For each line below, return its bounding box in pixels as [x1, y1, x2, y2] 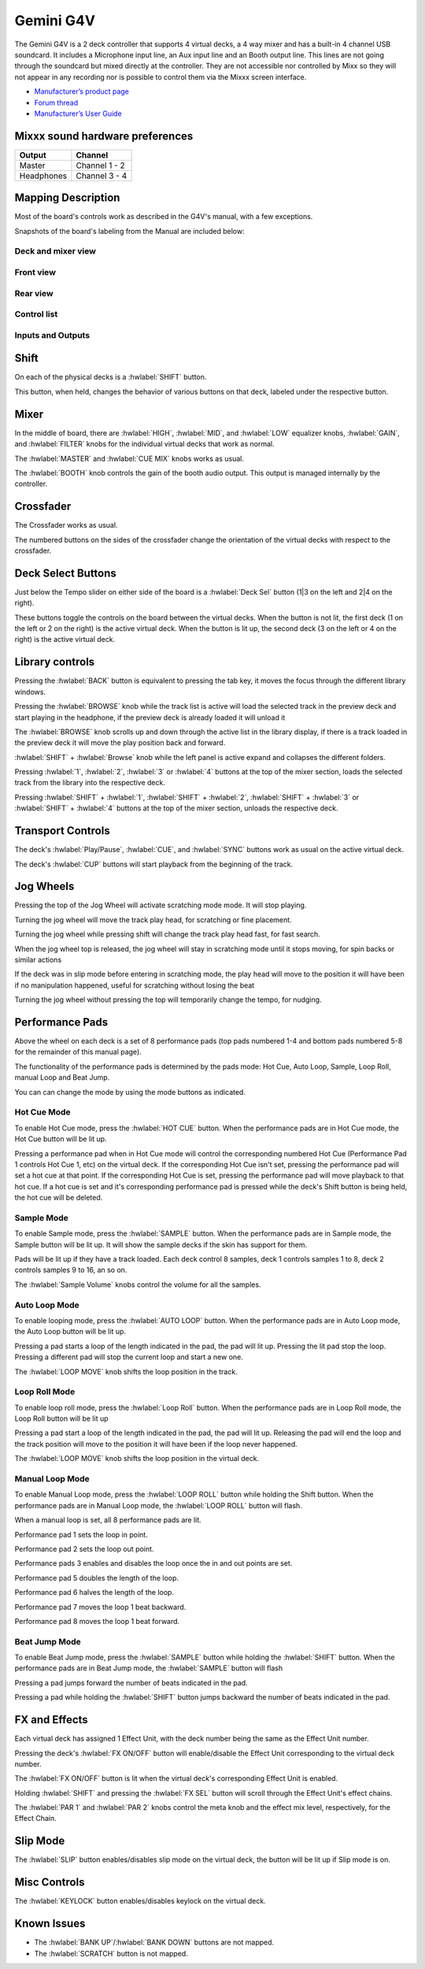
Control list [14, 309, 58, 320]
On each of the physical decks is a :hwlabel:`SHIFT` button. [14, 373, 207, 382]
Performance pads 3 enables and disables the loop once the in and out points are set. [14, 1559, 293, 1568]
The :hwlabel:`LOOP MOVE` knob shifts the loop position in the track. [14, 1366, 238, 1376]
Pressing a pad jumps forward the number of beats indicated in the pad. [14, 1678, 248, 1687]
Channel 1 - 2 [76, 160, 125, 171]
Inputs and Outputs [14, 329, 91, 340]
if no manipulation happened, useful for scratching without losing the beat [14, 981, 255, 990]
